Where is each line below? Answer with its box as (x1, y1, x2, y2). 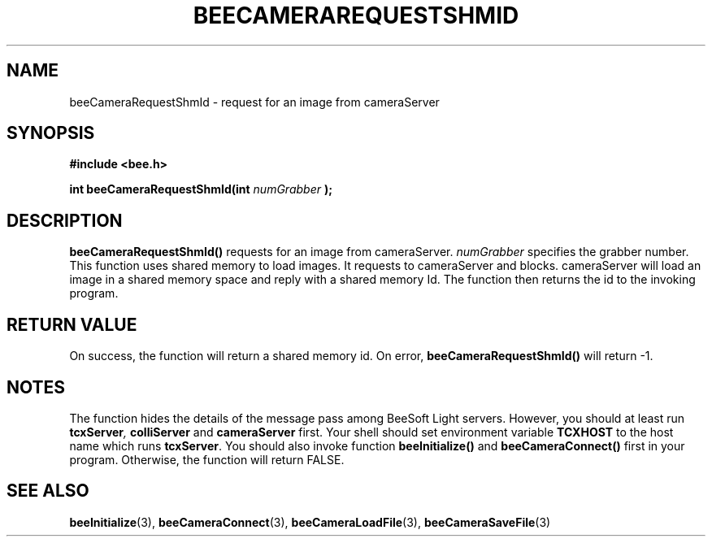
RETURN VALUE (7, 314, 137, 335)
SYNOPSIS (7, 123, 95, 144)
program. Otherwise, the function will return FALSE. (69, 452, 345, 467)
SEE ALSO (7, 480, 89, 502)
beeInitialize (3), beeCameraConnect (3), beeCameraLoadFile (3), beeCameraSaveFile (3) (69, 515, 551, 529)
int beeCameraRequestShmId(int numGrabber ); (69, 182, 332, 197)
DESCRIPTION (7, 210, 123, 231)
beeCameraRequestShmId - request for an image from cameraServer (69, 94, 440, 109)
